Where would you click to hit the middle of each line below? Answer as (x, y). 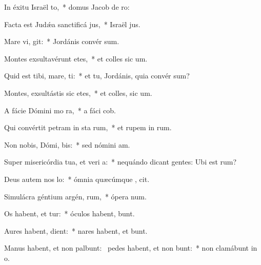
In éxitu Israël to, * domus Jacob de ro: (67, 7)
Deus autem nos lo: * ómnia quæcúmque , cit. (77, 179)
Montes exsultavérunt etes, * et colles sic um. (76, 58)
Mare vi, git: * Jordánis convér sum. (62, 41)
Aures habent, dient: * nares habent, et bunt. (76, 230)
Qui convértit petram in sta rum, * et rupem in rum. (88, 127)
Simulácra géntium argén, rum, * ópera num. (75, 196)
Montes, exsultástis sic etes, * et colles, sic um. (78, 93)
